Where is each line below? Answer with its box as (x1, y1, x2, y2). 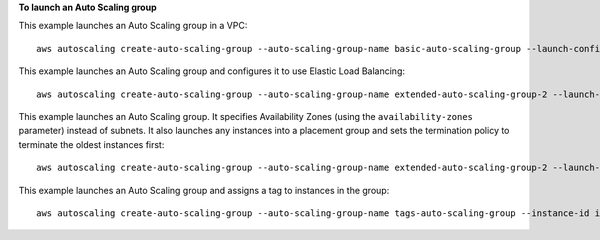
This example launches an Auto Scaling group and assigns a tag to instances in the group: (18, 184, 390, 196)
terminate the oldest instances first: (18, 138, 165, 150)
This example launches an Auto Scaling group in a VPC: (18, 20, 248, 32)
